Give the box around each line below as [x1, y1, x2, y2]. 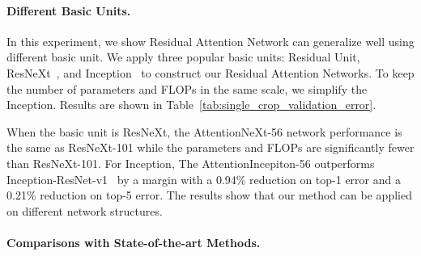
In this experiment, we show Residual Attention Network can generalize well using [6, 32, 415, 49]
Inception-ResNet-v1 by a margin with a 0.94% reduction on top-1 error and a [6, 170, 401, 187]
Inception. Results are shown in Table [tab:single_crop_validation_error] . [6, 96, 376, 113]
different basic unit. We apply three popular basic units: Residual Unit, [6, 48, 360, 65]
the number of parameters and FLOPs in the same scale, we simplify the [6, 80, 368, 97]
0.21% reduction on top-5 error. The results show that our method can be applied [6, 187, 412, 204]
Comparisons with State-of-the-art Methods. [6, 233, 261, 250]
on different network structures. [6, 202, 163, 219]
